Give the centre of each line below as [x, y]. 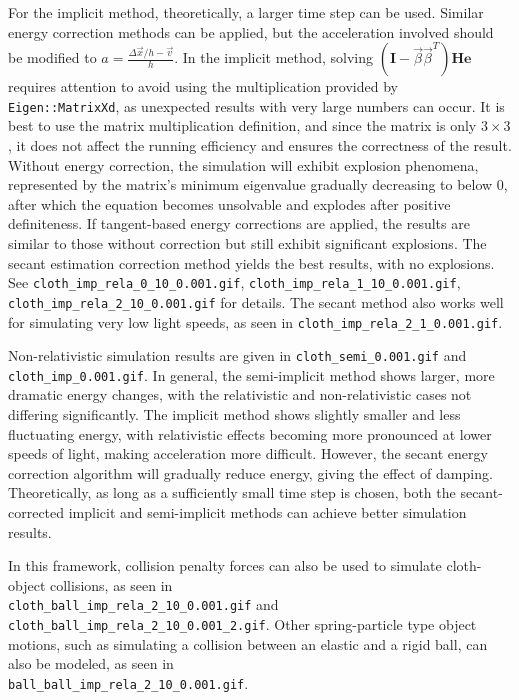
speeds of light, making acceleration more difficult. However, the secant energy [248, 453]
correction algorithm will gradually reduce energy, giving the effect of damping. [250, 472]
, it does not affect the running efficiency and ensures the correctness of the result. [260, 145]
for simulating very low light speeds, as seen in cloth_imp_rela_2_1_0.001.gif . [255, 321]
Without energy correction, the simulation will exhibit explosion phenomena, [243, 164]
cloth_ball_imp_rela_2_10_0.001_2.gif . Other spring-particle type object [242, 624]
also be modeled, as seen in [91, 663]
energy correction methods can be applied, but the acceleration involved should [251, 31]
